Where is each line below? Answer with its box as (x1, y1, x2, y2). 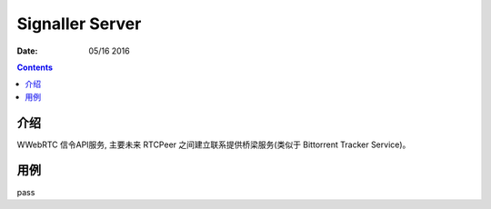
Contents (16, 62, 54, 73)
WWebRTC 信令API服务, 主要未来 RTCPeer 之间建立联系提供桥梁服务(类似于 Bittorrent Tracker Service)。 (16, 139, 411, 150)
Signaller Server (16, 14, 142, 34)
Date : (16, 45, 38, 56)
